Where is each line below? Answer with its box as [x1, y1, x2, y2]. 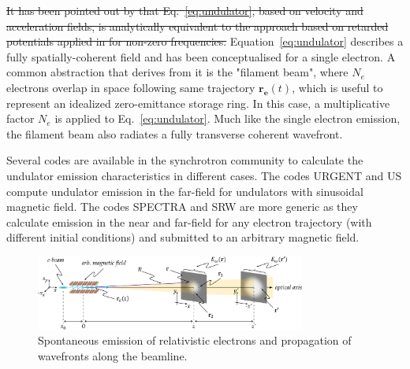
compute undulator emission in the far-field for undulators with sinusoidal [6, 183, 363, 199]
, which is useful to [292, 79, 383, 95]
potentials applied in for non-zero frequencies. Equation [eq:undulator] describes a [6, 33, 404, 50]
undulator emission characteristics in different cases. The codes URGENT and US [6, 167, 402, 183]
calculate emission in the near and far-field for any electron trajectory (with [6, 213, 372, 230]
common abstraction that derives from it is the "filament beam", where [6, 64, 348, 80]
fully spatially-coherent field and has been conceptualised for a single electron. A [6, 48, 396, 65]
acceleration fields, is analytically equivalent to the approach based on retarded [6, 17, 389, 34]
